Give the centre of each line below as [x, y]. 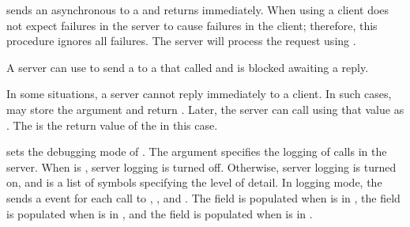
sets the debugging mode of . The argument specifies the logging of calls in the [197, 151]
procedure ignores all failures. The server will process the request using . [181, 41]
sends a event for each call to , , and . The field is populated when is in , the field [203, 197]
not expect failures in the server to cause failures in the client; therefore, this [192, 25]
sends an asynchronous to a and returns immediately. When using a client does [198, 9]
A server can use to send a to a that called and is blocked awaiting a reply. [188, 67]
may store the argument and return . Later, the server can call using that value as [205, 109]
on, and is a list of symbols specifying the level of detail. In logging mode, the [194, 182]
